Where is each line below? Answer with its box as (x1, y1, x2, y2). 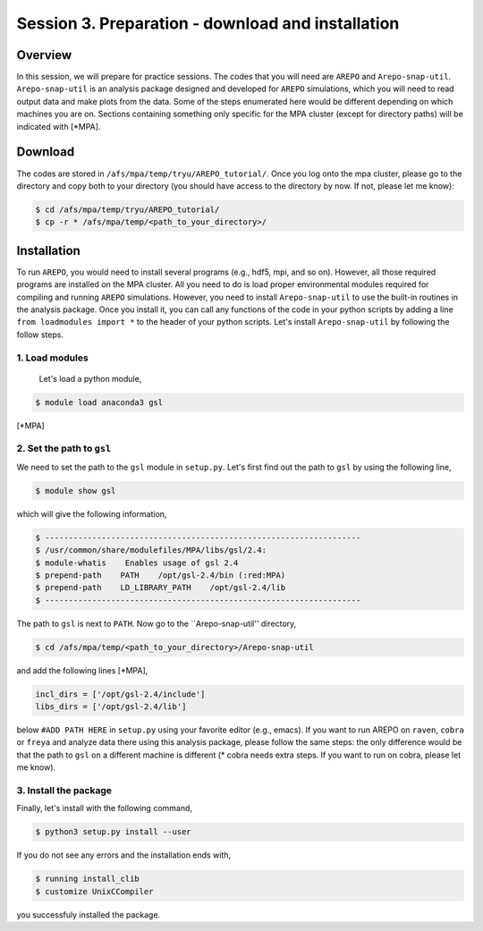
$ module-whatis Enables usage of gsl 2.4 (35, 557, 239, 568)
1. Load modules (16, 351, 89, 364)
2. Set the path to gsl (16, 443, 112, 455)
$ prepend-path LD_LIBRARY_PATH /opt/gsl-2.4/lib (35, 582, 286, 593)
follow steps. (16, 329, 64, 340)
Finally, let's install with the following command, (16, 803, 192, 814)
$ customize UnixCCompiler (35, 886, 154, 896)
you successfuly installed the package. (16, 909, 161, 920)
